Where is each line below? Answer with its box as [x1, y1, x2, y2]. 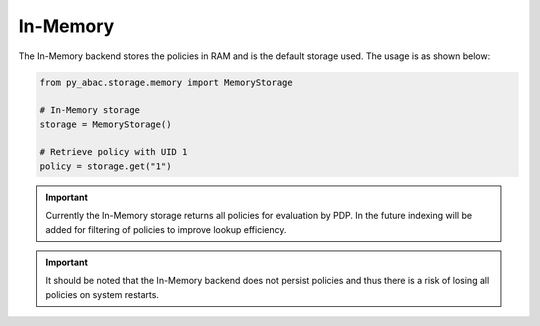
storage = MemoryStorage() [39, 118, 172, 130]
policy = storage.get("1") [39, 160, 172, 172]
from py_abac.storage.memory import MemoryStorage [39, 76, 294, 88]
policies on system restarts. [45, 288, 160, 300]
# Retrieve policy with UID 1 [39, 146, 188, 158]
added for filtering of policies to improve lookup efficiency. [45, 223, 287, 235]
